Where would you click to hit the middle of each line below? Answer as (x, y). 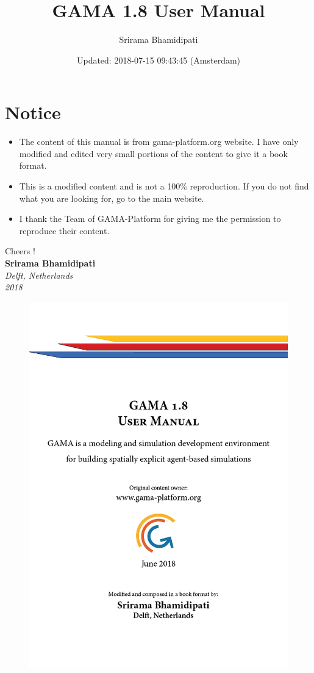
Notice (33, 112)
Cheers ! (20, 251)
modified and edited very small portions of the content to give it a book (153, 153)
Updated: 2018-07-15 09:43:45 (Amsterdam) (159, 60)
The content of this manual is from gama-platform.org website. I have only (159, 142)
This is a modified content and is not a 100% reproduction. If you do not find (164, 186)
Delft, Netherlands (39, 275)
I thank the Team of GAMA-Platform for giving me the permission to (150, 219)
